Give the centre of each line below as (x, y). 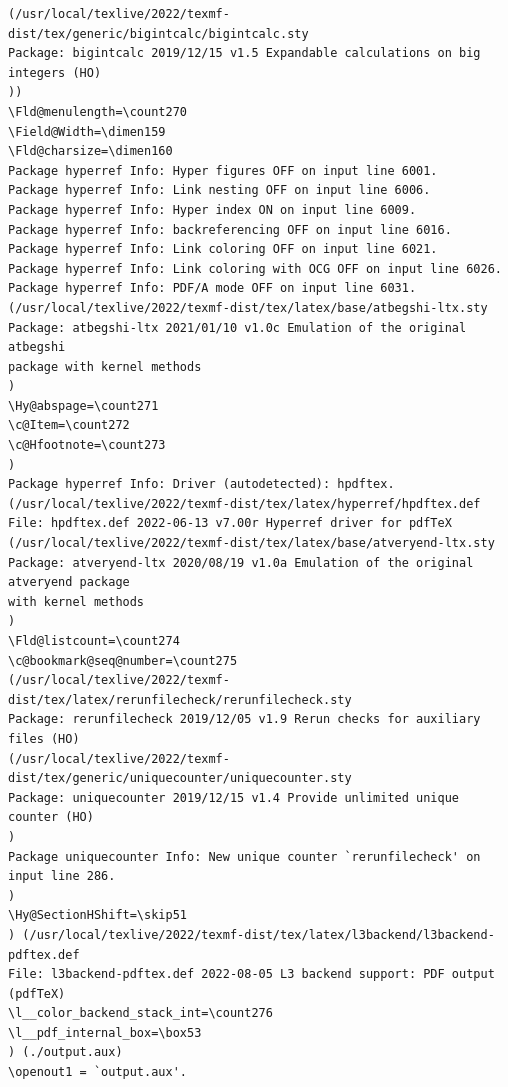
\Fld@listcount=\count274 (94, 641)
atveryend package (69, 582)
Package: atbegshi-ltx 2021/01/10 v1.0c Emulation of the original (237, 327)
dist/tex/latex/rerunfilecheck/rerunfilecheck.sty (180, 699)
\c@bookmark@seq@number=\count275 (123, 660)
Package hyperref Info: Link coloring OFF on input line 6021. (223, 249)
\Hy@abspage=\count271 (83, 405)
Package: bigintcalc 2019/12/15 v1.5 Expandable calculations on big (244, 53)
